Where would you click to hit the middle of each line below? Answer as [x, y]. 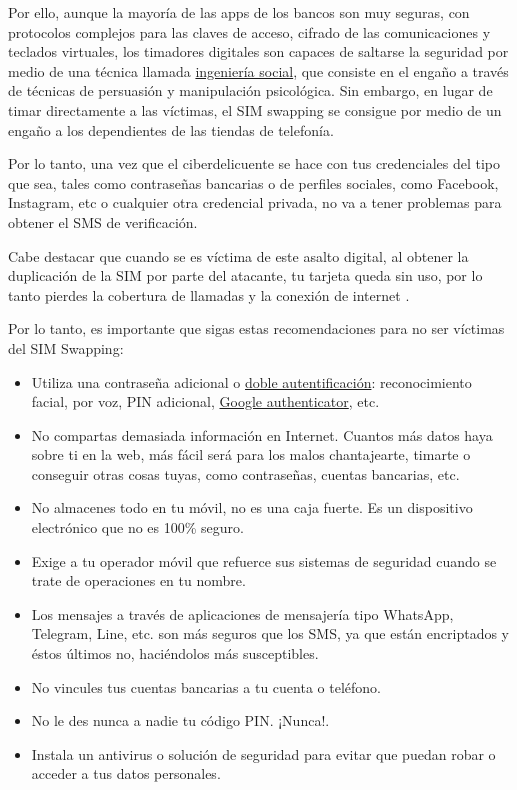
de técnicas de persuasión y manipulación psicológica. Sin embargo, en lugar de [250, 90]
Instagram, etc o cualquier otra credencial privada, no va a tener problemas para [255, 202]
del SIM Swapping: [66, 347]
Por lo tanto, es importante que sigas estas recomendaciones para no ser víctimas [256, 328]
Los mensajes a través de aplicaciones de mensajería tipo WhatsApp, [242, 613]
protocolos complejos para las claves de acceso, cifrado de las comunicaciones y [249, 31]
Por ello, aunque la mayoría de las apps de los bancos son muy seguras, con [239, 12]
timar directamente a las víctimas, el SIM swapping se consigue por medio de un [255, 109]
